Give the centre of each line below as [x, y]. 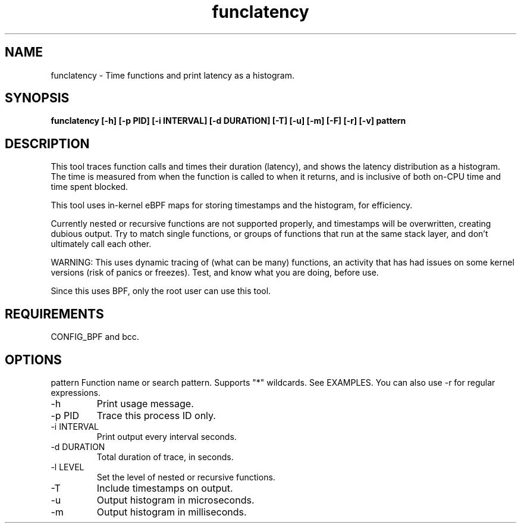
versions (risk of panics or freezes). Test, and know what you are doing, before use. [215, 273]
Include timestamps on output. [165, 488]
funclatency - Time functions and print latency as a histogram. [172, 75]
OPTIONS [33, 360]
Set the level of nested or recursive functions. [186, 477]
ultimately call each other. [101, 244]
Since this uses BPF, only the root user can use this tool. [161, 291]
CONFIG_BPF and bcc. [95, 337]
